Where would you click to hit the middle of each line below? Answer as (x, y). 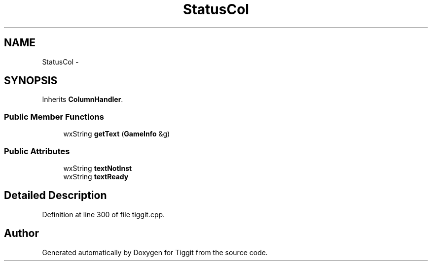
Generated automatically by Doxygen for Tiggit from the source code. (155, 252)
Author (21, 233)
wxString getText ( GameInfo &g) (117, 134)
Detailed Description (55, 196)
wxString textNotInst (98, 168)
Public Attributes (37, 151)
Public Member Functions (54, 116)
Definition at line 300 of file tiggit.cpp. (104, 214)
